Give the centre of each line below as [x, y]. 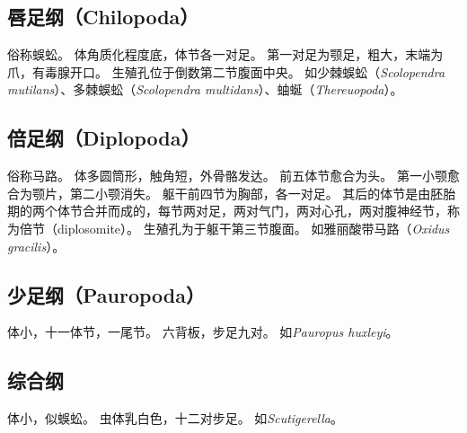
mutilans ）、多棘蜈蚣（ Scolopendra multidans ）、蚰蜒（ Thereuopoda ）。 [205, 89]
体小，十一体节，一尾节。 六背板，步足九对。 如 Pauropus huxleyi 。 [203, 332]
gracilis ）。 [36, 246]
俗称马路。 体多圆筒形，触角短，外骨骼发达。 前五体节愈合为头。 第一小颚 [227, 176]
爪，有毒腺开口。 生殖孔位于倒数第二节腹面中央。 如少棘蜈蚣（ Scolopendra [226, 71]
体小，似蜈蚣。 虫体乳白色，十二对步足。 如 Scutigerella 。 [176, 418]
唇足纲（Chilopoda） [103, 17]
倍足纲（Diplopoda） [104, 138]
